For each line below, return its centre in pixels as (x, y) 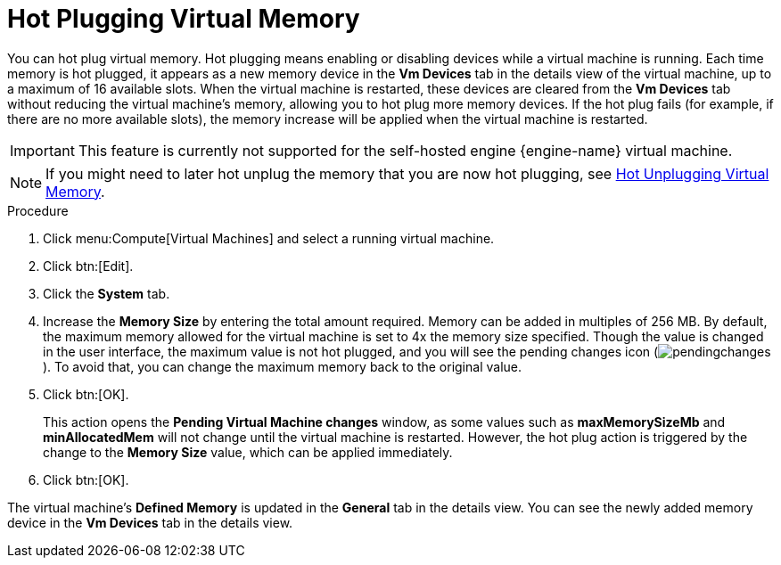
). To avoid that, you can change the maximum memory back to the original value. (282, 366)
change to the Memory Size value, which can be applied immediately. (248, 452)
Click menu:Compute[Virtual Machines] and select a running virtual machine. (269, 238)
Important (42, 150)
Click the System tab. (107, 293)
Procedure (38, 210)
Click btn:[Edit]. (88, 266)
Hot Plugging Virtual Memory (184, 19)
